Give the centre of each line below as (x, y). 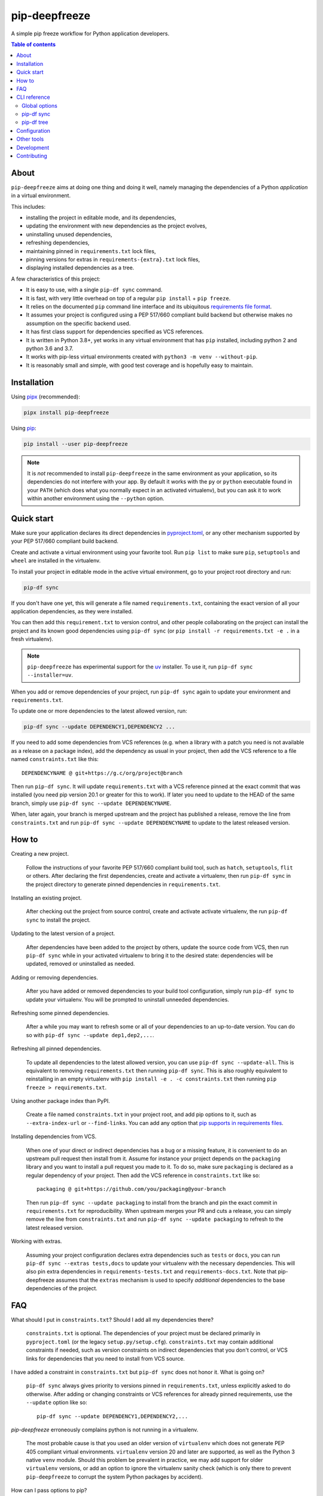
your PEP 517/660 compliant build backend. (65, 541)
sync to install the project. (58, 920)
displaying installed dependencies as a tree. (80, 268)
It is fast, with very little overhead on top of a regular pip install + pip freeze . (128, 298)
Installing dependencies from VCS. (54, 1136)
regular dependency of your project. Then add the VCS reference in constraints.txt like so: (143, 1175)
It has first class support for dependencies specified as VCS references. (115, 332)
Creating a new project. (40, 854)
